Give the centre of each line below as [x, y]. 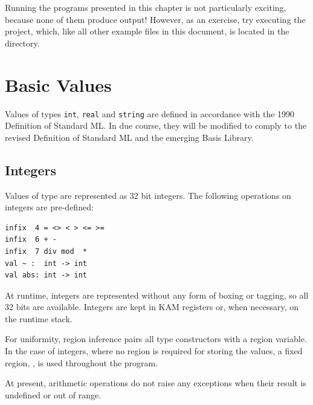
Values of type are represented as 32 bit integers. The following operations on [148, 195]
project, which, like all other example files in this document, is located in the [147, 31]
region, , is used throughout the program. [82, 362]
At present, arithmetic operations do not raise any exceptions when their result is [156, 383]
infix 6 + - [31, 240]
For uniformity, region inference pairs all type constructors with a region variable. [156, 339]
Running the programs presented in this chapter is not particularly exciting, [146, 7]
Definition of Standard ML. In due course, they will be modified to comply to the [156, 125]
